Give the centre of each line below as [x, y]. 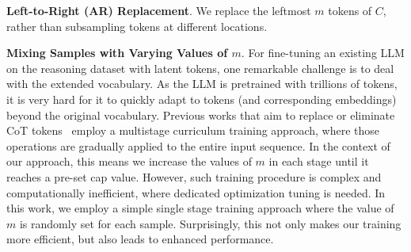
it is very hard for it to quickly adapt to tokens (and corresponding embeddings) [202, 99]
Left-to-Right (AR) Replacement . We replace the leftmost [159, 10]
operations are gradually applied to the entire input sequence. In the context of [198, 145]
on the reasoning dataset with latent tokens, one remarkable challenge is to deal [200, 68]
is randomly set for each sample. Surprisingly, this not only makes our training [210, 223]
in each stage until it [319, 161]
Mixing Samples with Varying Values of [117, 53]
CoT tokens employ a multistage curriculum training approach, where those [193, 130]
